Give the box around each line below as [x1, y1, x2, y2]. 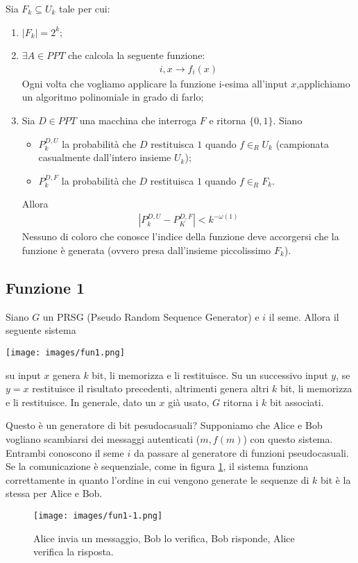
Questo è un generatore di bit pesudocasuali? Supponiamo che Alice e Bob [6, 418, 323, 432]
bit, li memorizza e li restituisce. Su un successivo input [92, 367, 328, 382]
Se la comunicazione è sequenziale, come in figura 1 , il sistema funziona [6, 459, 309, 473]
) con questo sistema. [243, 432, 333, 446]
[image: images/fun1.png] [6, 348, 125, 358]
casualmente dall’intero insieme [38, 150, 171, 165]
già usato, [168, 394, 210, 409]
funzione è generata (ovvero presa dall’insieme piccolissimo [22, 243, 271, 258]
